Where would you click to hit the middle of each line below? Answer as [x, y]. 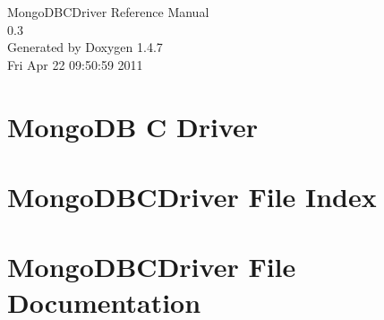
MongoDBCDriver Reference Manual [108, 12]
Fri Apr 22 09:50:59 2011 [75, 64]
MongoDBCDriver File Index [192, 196]
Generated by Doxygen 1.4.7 [85, 47]
